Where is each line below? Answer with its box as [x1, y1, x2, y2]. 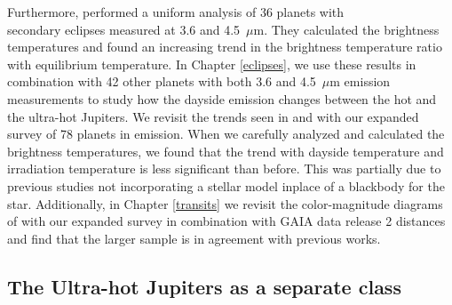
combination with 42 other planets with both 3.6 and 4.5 [7, 72, 316, 91]
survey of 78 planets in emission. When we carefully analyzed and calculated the [7, 124, 445, 143]
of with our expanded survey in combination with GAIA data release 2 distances [7, 212, 446, 230]
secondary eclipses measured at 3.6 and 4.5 [7, 20, 241, 38]
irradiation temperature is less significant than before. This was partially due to [7, 159, 441, 178]
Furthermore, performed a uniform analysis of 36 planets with [7, 3, 345, 20]
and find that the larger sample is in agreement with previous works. [7, 229, 381, 247]
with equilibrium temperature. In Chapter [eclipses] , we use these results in [7, 54, 416, 73]
